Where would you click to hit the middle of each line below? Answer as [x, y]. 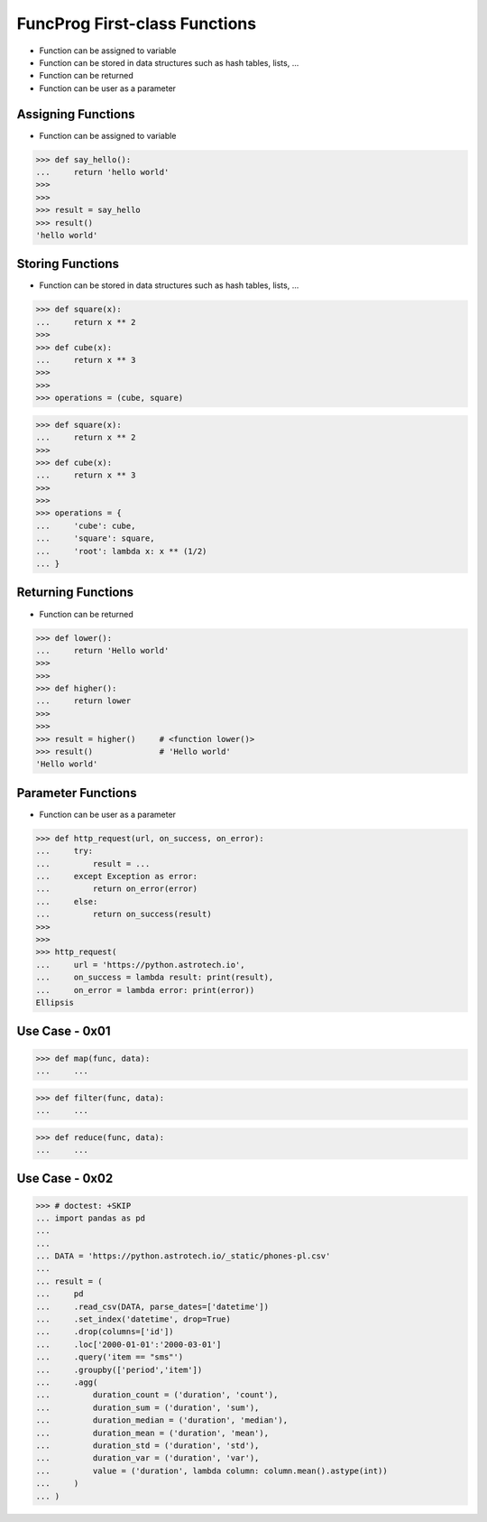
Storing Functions [68, 264]
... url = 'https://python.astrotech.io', [140, 965]
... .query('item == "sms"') [110, 1357]
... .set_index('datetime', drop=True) [133, 1319]
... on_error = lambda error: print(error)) [145, 990]
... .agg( [67, 1382]
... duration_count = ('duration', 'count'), [157, 1395]
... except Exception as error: [117, 877]
